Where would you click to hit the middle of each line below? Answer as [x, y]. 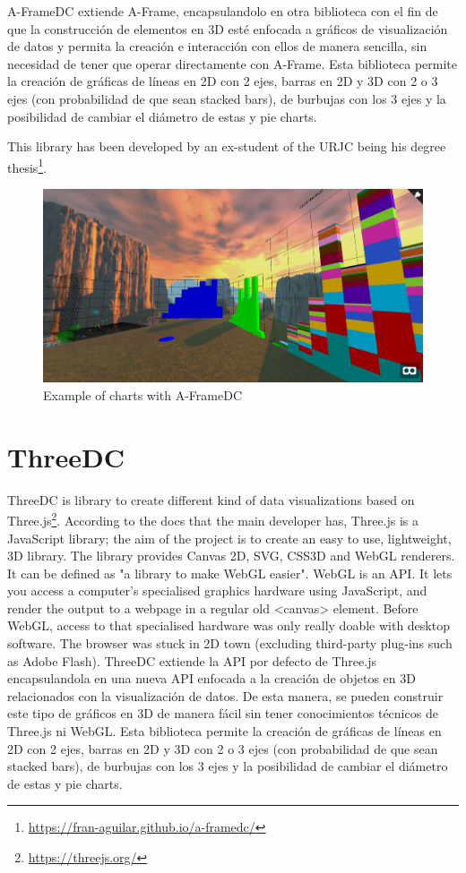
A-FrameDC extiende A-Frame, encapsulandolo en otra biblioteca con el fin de [223, 11]
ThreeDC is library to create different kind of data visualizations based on [211, 499]
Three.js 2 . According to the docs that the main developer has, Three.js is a [213, 519]
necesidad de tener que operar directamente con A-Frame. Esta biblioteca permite [233, 63]
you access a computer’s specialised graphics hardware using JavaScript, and [217, 591]
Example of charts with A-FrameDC [143, 394]
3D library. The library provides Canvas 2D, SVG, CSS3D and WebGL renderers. [231, 556]
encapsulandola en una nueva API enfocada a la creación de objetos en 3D [211, 678]
